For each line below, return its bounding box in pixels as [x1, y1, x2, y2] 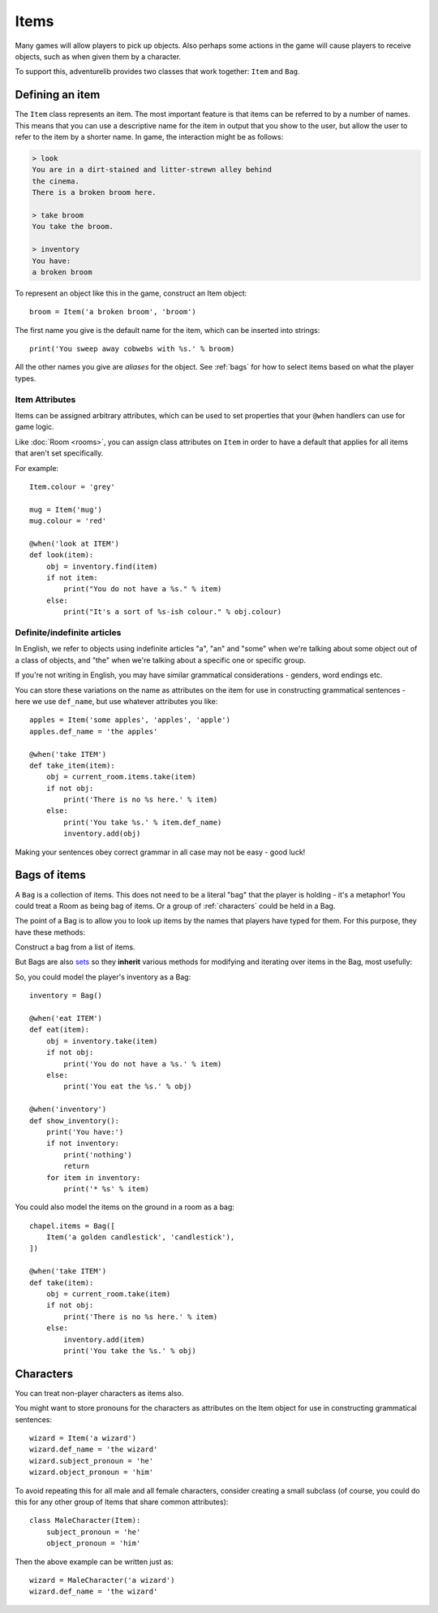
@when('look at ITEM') [29, 538, 120, 548]
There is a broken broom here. [32, 188, 157, 197]
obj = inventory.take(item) [45, 1036, 158, 1045]
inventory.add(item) [63, 1334, 145, 1344]
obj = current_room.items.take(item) [45, 772, 196, 781]
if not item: [45, 573, 98, 582]
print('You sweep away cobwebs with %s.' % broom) [29, 344, 235, 353]
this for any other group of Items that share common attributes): [15, 1497, 229, 1507]
